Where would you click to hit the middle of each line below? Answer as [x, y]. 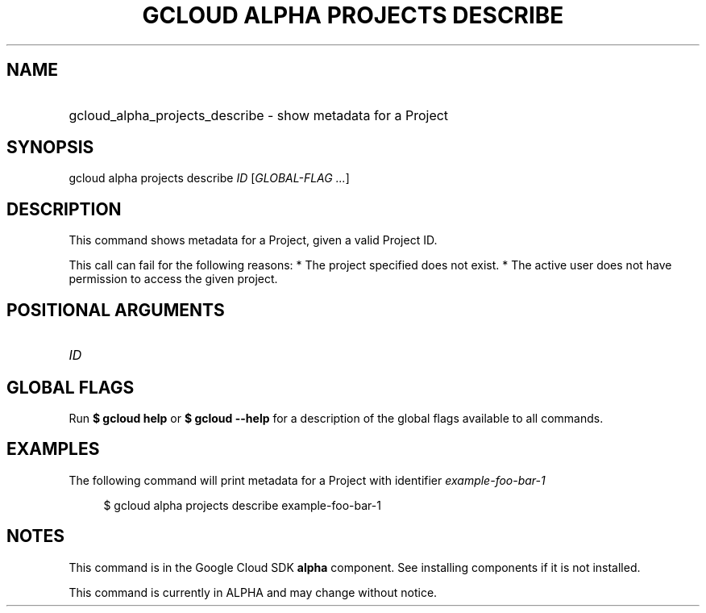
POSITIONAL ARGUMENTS [116, 310]
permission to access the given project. [173, 279]
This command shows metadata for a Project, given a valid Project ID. [253, 240]
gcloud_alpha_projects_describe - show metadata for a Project [259, 115]
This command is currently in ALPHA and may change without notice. [253, 592]
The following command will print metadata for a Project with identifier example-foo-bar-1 [307, 480]
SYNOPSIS [50, 148]
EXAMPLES [53, 449]
